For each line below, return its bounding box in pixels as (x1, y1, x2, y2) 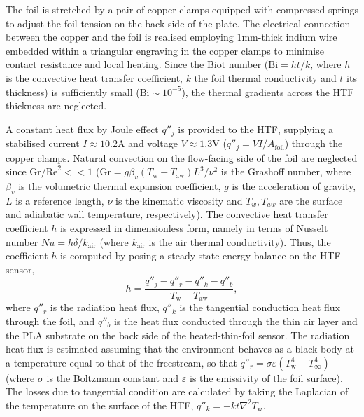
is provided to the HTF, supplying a (178, 121, 334, 136)
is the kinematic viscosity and (115, 193, 243, 207)
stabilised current (6, 136, 80, 151)
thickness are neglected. (6, 98, 107, 113)
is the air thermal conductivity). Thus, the (148, 234, 331, 249)
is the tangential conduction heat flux (179, 300, 341, 315)
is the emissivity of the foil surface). (190, 370, 343, 385)
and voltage (128, 136, 178, 151)
